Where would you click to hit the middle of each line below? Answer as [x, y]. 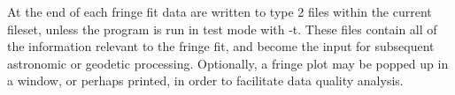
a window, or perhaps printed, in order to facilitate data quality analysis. [205, 80]
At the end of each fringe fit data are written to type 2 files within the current [220, 11]
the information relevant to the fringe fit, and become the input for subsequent [221, 46]
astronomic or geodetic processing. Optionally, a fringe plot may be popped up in [228, 63]
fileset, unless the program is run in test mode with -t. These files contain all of [222, 29]
